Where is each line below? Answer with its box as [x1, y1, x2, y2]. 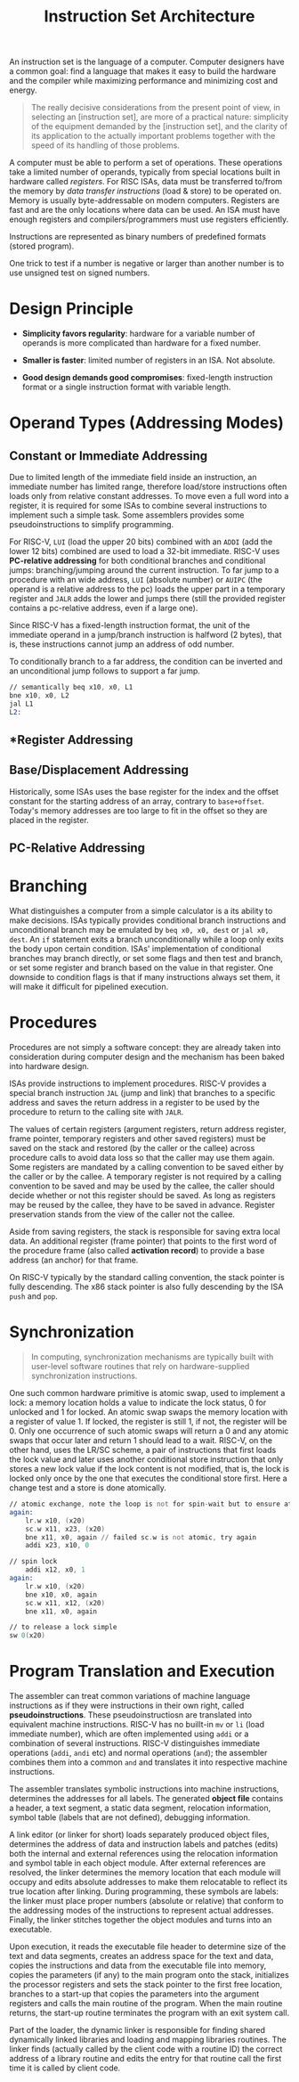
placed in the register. [9, 814, 89, 825]
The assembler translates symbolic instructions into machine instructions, [9, 1784, 279, 1794]
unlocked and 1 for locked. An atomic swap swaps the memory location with [9, 1407, 288, 1417]
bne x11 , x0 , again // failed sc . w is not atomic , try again [25, 1532, 256, 1542]
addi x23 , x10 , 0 [25, 1541, 90, 1550]
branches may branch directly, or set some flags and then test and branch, [9, 953, 283, 964]
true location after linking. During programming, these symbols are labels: [9, 1886, 279, 1897]
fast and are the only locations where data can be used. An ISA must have [9, 205, 280, 216]
